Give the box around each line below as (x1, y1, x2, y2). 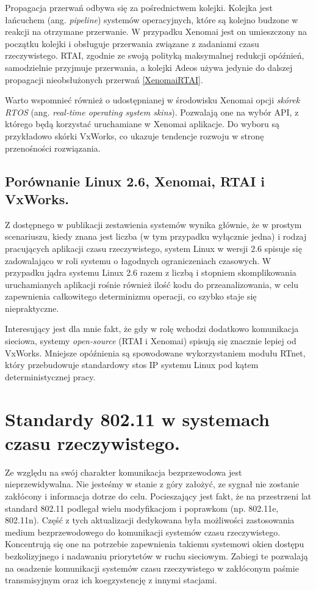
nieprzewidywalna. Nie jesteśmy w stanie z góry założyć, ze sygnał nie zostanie (5, 478, 300, 490)
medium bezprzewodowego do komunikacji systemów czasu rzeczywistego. (5, 525, 281, 538)
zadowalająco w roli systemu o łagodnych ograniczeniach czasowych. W (5, 254, 271, 267)
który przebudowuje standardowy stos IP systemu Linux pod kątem (5, 358, 259, 371)
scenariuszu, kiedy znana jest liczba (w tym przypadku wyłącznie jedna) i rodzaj (5, 230, 307, 243)
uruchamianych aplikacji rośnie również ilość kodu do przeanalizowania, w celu (5, 278, 298, 290)
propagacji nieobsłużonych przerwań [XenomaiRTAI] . (5, 73, 203, 86)
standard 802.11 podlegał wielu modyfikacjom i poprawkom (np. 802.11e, (5, 501, 279, 514)
